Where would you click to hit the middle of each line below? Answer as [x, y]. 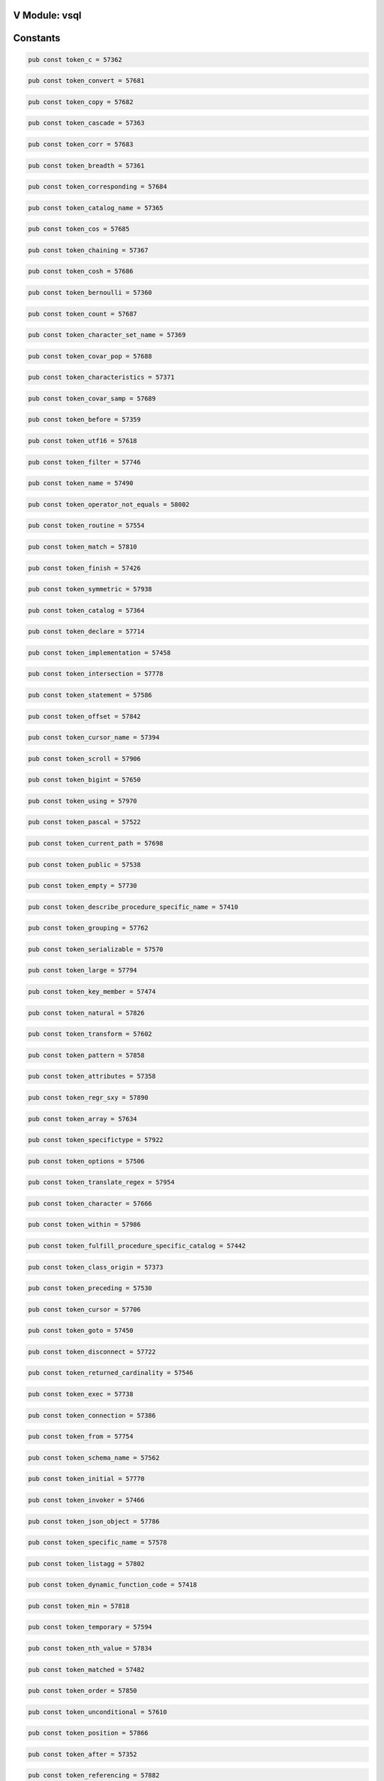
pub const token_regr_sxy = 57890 [88, 1097]
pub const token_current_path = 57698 [96, 843]
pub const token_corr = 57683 [81, 144]
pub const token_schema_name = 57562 [94, 1458]
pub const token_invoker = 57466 [86, 1500]
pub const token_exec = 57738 [81, 1394]
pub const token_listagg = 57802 [86, 1563]
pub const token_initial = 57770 [86, 1479]
